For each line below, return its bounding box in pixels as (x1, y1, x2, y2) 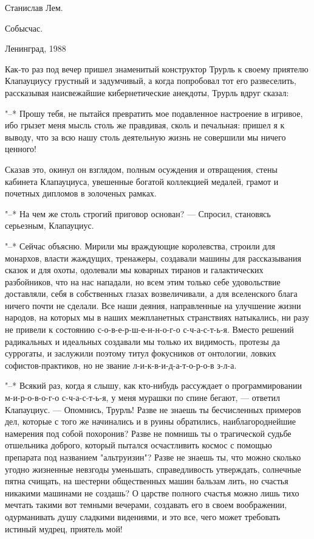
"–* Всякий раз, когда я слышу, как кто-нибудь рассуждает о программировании (5, 379, 302, 392)
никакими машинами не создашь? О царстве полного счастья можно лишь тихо (5, 486, 299, 499)
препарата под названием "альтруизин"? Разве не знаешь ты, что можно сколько (5, 451, 301, 463)
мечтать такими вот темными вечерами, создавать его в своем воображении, (5, 498, 287, 511)
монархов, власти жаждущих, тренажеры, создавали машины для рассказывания (5, 251, 301, 264)
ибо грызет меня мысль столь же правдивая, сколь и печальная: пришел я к (5, 119, 285, 131)
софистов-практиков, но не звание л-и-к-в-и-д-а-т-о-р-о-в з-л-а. (5, 358, 237, 371)
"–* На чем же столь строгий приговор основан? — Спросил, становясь (5, 207, 271, 220)
